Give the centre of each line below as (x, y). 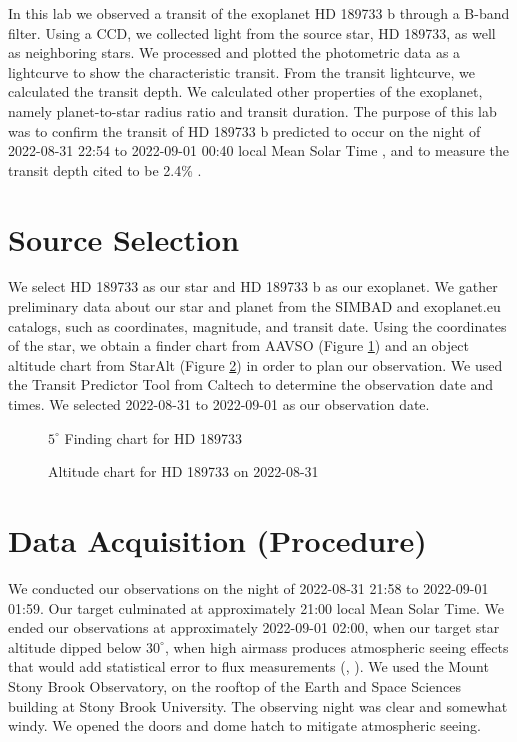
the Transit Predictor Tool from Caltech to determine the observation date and (251, 384)
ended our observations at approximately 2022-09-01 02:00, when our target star (254, 627)
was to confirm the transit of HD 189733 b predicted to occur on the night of (244, 130)
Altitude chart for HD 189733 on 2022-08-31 (183, 471)
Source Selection (124, 238)
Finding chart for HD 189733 (153, 437)
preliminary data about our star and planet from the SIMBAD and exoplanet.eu (254, 306)
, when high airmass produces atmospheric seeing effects (336, 646)
